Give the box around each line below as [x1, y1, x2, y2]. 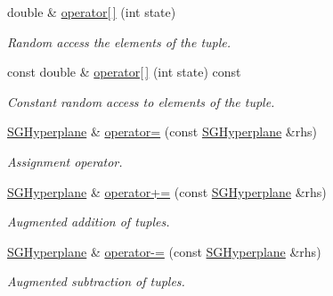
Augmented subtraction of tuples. [7, 272, 185, 291]
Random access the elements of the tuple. [7, 32, 231, 51]
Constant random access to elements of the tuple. [7, 92, 275, 111]
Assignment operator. [7, 152, 123, 170]
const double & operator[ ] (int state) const [7, 62, 241, 81]
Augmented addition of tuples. [7, 212, 170, 231]
